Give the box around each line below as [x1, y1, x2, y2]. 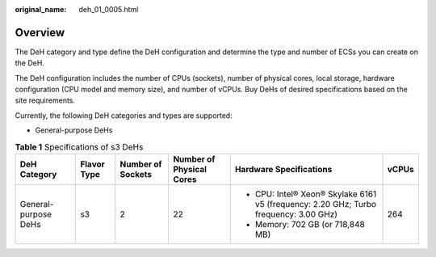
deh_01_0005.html [78, 5, 139, 14]
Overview [15, 25, 65, 40]
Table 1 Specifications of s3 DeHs [15, 141, 144, 153]
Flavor [80, 158, 105, 170]
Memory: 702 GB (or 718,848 [254, 219, 365, 230]
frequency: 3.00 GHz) [254, 209, 338, 220]
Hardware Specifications [234, 164, 333, 175]
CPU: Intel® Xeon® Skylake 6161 [254, 188, 377, 200]
